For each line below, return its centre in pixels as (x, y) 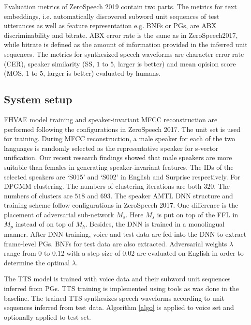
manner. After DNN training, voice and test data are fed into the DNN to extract (125, 234)
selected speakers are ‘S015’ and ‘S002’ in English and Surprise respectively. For (122, 176)
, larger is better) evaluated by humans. (102, 73)
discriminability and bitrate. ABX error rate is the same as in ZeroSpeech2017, (121, 35)
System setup (38, 99)
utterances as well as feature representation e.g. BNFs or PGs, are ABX (110, 25)
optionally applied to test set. (48, 317)
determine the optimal (37, 262)
